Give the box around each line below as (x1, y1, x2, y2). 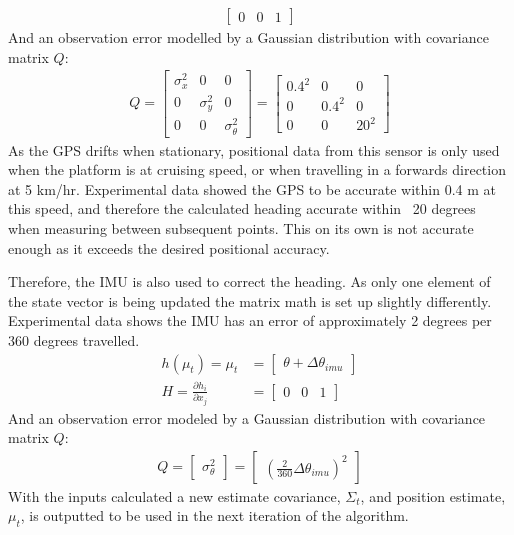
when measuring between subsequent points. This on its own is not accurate (8, 218, 474, 239)
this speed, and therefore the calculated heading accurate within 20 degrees (8, 198, 476, 219)
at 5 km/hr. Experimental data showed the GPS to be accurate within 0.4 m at (8, 178, 496, 199)
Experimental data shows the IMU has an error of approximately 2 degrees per (8, 310, 492, 331)
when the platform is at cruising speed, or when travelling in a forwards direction (8, 159, 506, 180)
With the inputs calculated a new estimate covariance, (8, 485, 341, 506)
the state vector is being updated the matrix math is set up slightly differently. (8, 290, 492, 311)
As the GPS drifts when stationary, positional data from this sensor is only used (8, 139, 500, 160)
